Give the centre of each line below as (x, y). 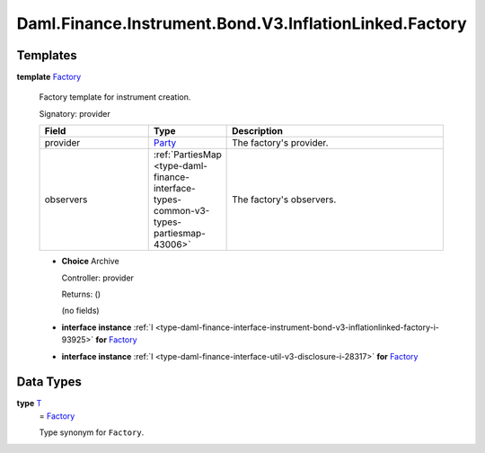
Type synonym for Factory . (92, 432)
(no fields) (80, 311)
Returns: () (81, 294)
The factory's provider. (280, 143)
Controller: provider (98, 278)
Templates (47, 55)
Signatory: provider (75, 113)
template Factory (49, 77)
